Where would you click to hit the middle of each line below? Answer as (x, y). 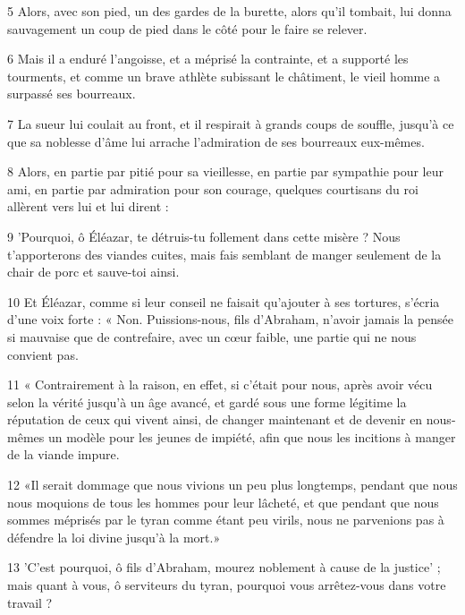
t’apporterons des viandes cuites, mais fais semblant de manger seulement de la (224, 254)
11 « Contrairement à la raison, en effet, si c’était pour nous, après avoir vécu (220, 384)
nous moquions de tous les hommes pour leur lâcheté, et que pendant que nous (223, 502)
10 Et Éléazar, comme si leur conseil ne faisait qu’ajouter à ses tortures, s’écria (224, 301)
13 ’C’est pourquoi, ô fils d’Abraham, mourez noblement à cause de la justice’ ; (224, 567)
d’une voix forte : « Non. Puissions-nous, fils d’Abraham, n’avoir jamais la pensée (231, 319)
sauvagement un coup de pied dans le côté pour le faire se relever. (187, 28)
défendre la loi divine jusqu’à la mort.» (114, 537)
